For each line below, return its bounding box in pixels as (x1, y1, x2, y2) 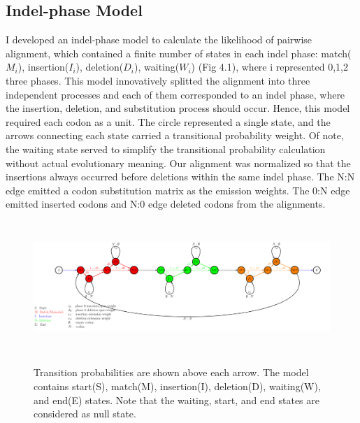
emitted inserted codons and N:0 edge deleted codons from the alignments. (6, 196, 326, 211)
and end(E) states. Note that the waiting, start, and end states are (34, 392, 319, 407)
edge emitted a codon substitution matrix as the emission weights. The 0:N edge (6, 182, 350, 197)
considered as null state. (34, 406, 136, 421)
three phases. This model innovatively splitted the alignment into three (6, 73, 310, 87)
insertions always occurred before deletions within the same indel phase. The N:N (6, 169, 355, 184)
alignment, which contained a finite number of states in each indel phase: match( (6, 45, 352, 60)
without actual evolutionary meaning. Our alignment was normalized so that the (6, 155, 351, 170)
